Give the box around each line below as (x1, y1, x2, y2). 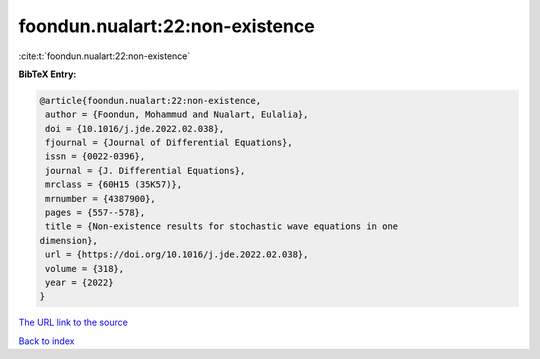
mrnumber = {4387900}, (45, 193, 157, 204)
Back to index (18, 335, 75, 347)
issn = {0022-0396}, (45, 151, 146, 162)
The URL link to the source (18, 316, 129, 329)
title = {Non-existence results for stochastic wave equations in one (45, 221, 399, 232)
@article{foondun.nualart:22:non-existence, (39, 95, 262, 106)
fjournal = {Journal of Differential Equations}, (45, 137, 294, 149)
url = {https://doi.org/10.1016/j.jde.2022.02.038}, (45, 249, 309, 260)
